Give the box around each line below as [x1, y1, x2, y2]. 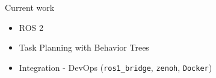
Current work [5, 1, 55, 13]
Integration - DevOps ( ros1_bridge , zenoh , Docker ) [19, 61, 212, 73]
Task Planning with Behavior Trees [19, 41, 149, 54]
